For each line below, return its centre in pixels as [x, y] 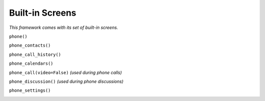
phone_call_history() [35, 54]
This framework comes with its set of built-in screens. [64, 27]
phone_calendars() [31, 63]
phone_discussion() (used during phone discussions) [66, 81]
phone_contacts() [30, 46]
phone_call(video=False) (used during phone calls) [66, 72]
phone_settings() [30, 90]
